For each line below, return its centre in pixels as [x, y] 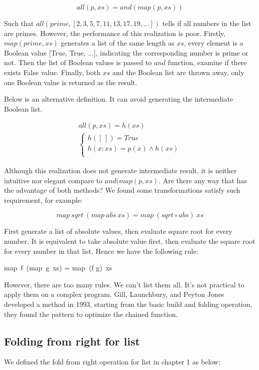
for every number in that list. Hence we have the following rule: [101, 251]
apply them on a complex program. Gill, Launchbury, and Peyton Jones [114, 294]
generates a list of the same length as [117, 43]
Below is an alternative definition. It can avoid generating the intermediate [119, 99]
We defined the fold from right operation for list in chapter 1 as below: [112, 362]
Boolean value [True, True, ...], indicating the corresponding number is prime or [126, 52]
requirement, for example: [43, 200]
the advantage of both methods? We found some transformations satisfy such [122, 190]
